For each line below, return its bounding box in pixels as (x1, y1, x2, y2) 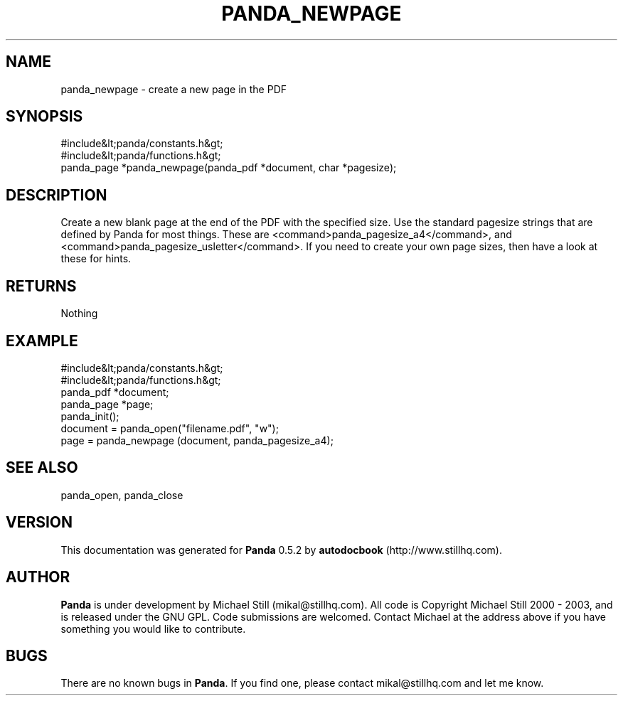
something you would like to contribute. (60, 622, 246, 635)
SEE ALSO (6, 459, 78, 477)
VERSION (6, 513, 73, 532)
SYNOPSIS (6, 107, 83, 126)
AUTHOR (6, 568, 70, 587)
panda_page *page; (60, 397, 154, 410)
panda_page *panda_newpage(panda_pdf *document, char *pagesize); (60, 161, 397, 174)
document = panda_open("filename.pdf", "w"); (60, 422, 279, 434)
